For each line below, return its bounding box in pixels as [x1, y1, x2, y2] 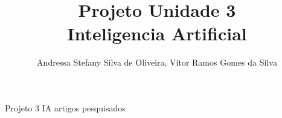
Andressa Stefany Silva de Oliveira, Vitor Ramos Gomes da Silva [37, 56, 277, 69]
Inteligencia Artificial [67, 21, 247, 46]
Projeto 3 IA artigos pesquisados [5, 101, 126, 114]
